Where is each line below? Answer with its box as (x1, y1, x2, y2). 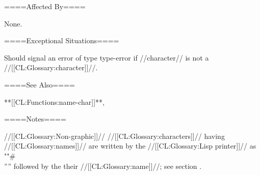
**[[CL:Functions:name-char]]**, (4, 96, 105, 107)
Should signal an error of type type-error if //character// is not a (4, 52, 209, 63)
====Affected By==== (4, 1, 86, 11)
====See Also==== (4, 79, 75, 90)
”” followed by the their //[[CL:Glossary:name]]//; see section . (4, 160, 202, 171)
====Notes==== (4, 113, 66, 124)
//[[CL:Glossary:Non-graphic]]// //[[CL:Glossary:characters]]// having (4, 130, 225, 141)
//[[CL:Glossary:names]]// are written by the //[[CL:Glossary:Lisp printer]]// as (4, 140, 256, 151)
